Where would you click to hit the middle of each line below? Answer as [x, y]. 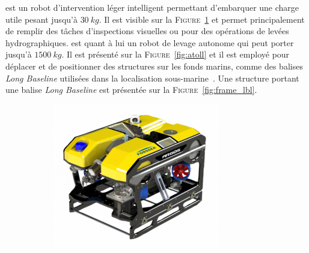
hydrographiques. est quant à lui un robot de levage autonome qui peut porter [150, 42]
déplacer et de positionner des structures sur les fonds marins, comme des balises [154, 66]
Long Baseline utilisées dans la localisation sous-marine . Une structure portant [152, 78]
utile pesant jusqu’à [41, 19]
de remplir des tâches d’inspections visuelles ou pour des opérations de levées [147, 31]
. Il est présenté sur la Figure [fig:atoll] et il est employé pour [176, 54]
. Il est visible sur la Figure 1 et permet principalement [202, 19]
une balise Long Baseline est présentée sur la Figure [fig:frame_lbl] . [131, 90]
